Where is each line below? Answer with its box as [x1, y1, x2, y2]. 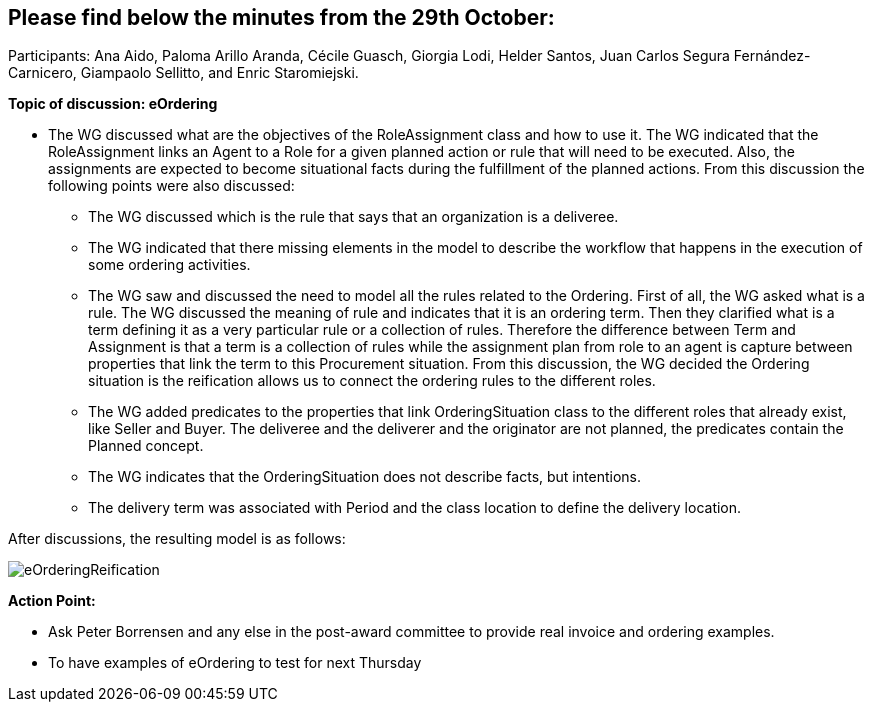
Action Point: [8, 592, 96, 610]
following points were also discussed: [48, 177, 295, 195]
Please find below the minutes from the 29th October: [8, 5, 555, 30]
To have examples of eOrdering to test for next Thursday [48, 654, 422, 672]
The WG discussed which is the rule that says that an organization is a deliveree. [88, 208, 619, 226]
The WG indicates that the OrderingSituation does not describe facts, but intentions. [88, 468, 641, 486]
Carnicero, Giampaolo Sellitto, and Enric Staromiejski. [8, 64, 359, 82]
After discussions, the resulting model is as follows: [8, 530, 346, 548]
